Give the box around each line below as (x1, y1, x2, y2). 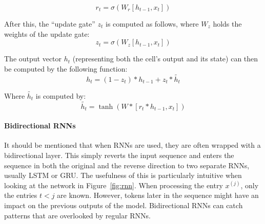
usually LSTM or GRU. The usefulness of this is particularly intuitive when (4, 170, 242, 181)
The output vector (4, 53, 62, 64)
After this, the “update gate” (4, 18, 95, 29)
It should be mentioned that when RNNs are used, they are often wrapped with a (4, 140, 261, 150)
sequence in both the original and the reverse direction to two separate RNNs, (4, 160, 250, 170)
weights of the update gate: (4, 28, 90, 39)
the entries (4, 190, 37, 200)
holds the (213, 18, 242, 29)
